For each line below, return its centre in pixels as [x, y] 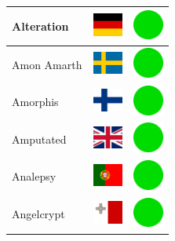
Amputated [39, 139]
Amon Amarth [47, 64]
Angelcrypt [38, 214]
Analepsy [34, 176]
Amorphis [35, 102]
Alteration [40, 26]
